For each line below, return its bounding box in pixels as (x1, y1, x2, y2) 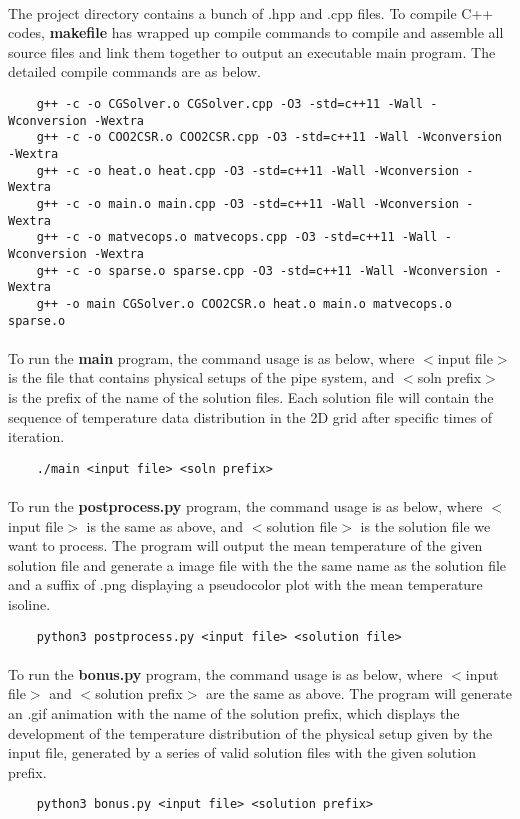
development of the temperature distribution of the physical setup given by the (8, 722, 493, 743)
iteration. (8, 426, 65, 447)
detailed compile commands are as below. (8, 61, 261, 82)
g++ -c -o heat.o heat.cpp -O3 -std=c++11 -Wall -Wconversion (36, 163, 460, 178)
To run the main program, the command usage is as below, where (8, 347, 415, 368)
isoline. (8, 593, 51, 614)
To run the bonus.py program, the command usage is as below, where (8, 663, 443, 684)
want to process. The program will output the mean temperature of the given (8, 535, 483, 556)
